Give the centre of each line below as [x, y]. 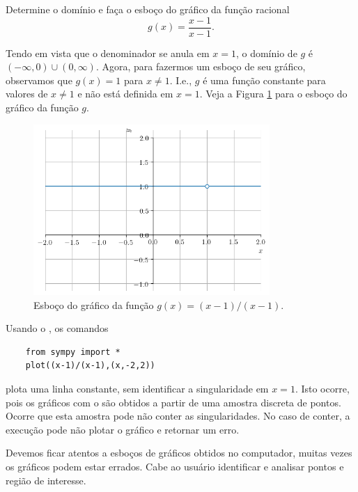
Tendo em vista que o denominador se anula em [108, 53]
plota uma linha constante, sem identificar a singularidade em [137, 389]
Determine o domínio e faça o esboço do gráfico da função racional [148, 9]
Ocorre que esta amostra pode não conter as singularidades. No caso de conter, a [178, 416]
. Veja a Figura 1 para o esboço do [273, 94]
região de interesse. [46, 480]
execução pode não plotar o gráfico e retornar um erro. [123, 429]
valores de [27, 94]
